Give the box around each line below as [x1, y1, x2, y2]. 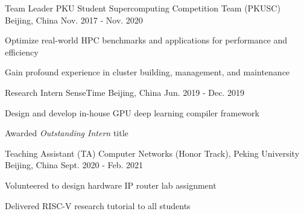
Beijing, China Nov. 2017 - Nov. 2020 [5, 13, 143, 26]
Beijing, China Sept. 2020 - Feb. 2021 [5, 159, 144, 171]
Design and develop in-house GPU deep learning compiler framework [5, 106, 259, 119]
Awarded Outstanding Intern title [5, 127, 128, 139]
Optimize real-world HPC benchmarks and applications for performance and [5, 34, 288, 46]
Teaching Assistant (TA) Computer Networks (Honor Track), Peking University [5, 146, 300, 159]
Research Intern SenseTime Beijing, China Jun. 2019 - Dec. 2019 [5, 86, 244, 98]
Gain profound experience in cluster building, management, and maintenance [5, 66, 290, 78]
